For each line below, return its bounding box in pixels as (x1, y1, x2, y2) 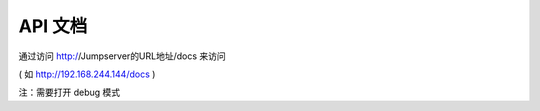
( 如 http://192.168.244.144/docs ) (18, 68, 156, 80)
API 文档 (18, 15, 88, 37)
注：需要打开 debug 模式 (18, 86, 121, 99)
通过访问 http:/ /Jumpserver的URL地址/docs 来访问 (18, 50, 227, 62)
